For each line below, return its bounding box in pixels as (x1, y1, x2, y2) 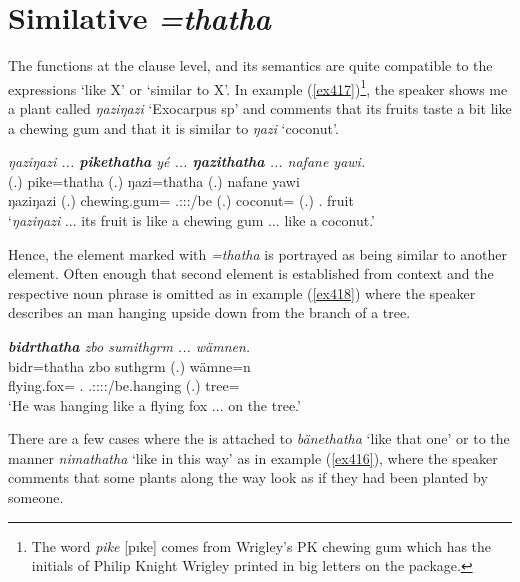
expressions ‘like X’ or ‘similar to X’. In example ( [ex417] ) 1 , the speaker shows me (8, 75, 508, 99)
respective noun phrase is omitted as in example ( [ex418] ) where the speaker (8, 282, 476, 303)
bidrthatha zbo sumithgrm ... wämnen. (8, 335, 251, 356)
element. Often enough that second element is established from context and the (8, 263, 494, 284)
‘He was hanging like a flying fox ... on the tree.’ (8, 394, 301, 415)
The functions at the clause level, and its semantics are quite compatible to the (8, 55, 493, 76)
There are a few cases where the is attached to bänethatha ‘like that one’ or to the (8, 428, 510, 449)
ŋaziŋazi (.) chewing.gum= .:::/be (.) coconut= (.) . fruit (8, 190, 354, 211)
